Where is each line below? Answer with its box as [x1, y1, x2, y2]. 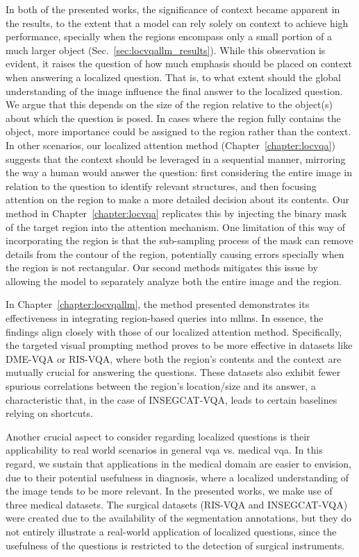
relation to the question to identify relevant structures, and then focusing [6, 178, 317, 193]
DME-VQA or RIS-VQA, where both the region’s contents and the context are [6, 351, 342, 366]
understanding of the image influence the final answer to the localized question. [6, 83, 343, 98]
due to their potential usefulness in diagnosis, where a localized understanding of [6, 470, 349, 484]
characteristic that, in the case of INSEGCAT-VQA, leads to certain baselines [6, 392, 337, 406]
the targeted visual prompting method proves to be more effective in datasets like [6, 338, 353, 352]
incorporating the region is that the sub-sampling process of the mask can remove [6, 233, 353, 248]
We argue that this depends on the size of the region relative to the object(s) [6, 97, 333, 112]
